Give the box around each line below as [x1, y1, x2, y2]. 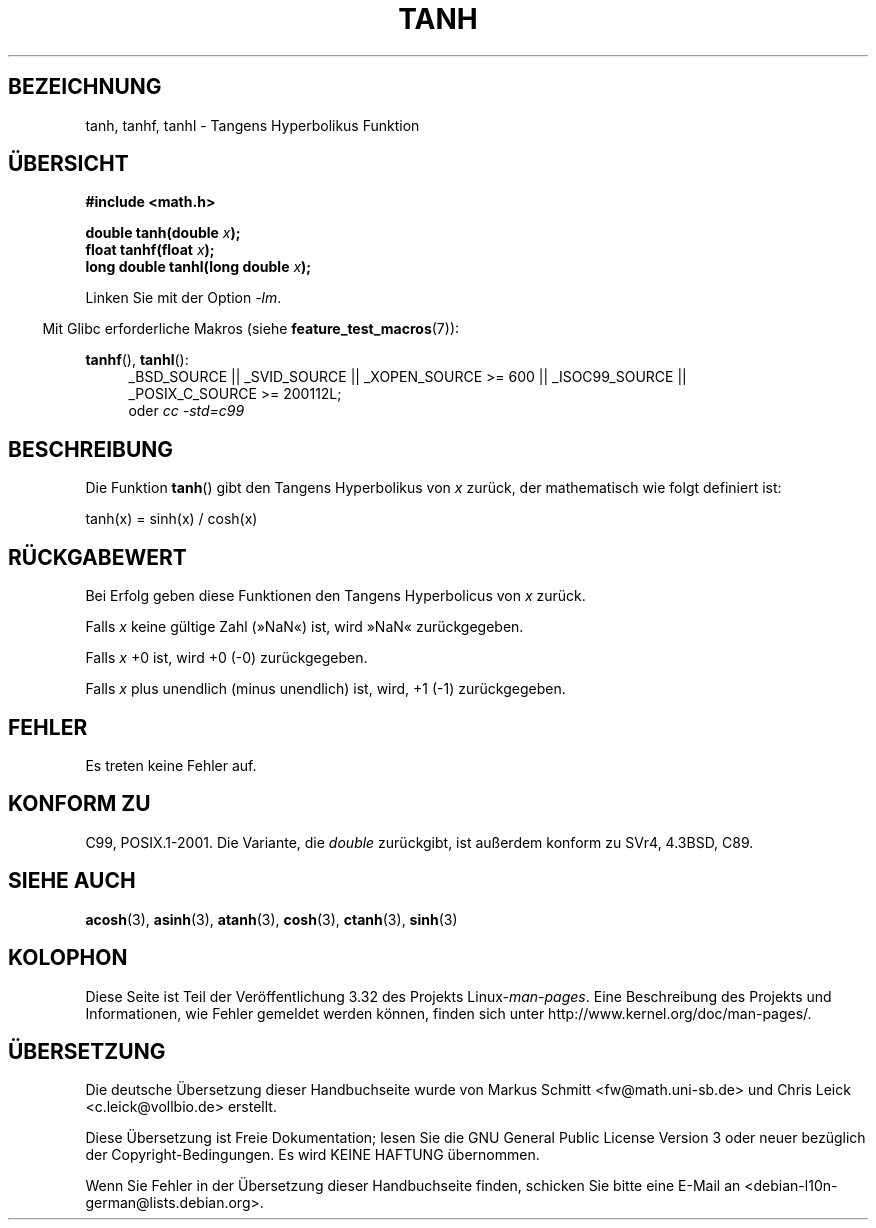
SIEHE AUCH [8, 868, 136, 894]
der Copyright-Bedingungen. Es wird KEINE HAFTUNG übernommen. [85, 1146, 540, 1164]
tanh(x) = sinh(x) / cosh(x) [85, 510, 258, 528]
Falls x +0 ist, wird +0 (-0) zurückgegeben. [85, 649, 368, 667]
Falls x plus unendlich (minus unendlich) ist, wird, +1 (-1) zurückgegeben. [85, 680, 566, 698]
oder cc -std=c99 [128, 402, 245, 420]
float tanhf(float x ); [85, 241, 215, 259]
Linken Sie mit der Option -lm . [85, 289, 282, 307]
